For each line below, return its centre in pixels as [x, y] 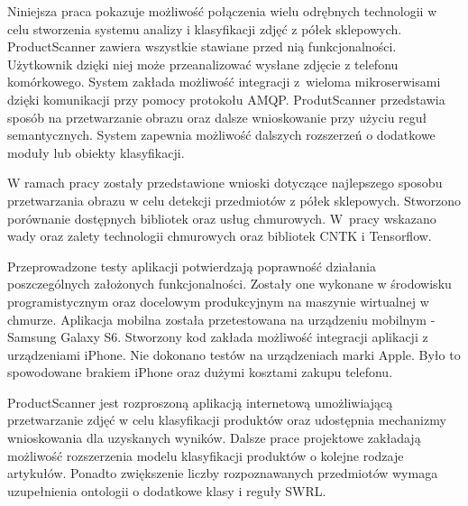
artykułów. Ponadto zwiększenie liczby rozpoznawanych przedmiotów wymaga [223, 473]
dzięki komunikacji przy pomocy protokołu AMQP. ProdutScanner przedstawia [226, 99]
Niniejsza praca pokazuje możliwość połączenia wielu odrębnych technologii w [222, 11]
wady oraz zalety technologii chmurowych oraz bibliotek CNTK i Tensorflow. [220, 236]
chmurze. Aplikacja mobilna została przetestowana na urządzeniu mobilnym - [221, 319]
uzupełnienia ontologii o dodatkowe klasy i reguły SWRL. [167, 490]
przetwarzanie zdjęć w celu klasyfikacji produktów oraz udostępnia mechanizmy [227, 420]
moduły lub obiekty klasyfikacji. [96, 152]
